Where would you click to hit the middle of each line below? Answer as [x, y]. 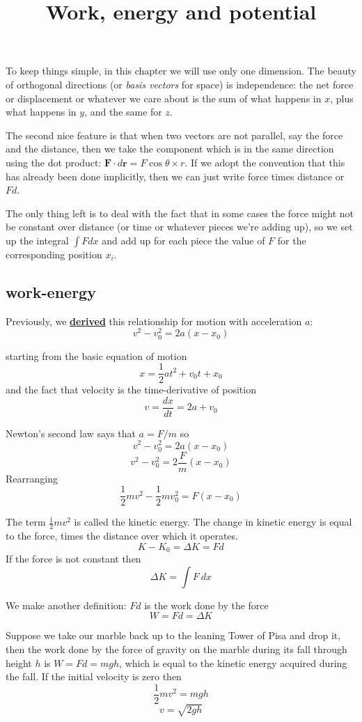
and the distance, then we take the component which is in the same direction [170, 149]
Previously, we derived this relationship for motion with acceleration [154, 321]
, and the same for [123, 112]
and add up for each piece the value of [183, 240]
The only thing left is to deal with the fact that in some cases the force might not [180, 213]
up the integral [37, 240]
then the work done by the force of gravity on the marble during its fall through [176, 649]
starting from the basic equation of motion [96, 355]
